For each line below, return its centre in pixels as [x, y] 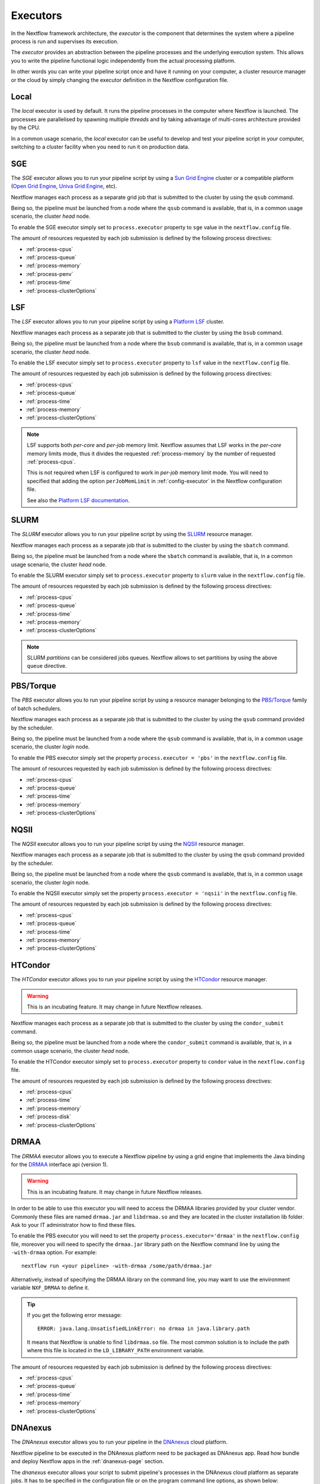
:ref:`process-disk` [48, 1117]
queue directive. [47, 666]
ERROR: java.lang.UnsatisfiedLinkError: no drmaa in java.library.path [144, 1329]
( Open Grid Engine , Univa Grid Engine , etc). [64, 186]
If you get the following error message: [74, 1315]
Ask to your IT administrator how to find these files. [73, 1225]
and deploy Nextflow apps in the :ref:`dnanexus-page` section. [87, 1461]
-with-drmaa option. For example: [54, 1252]
